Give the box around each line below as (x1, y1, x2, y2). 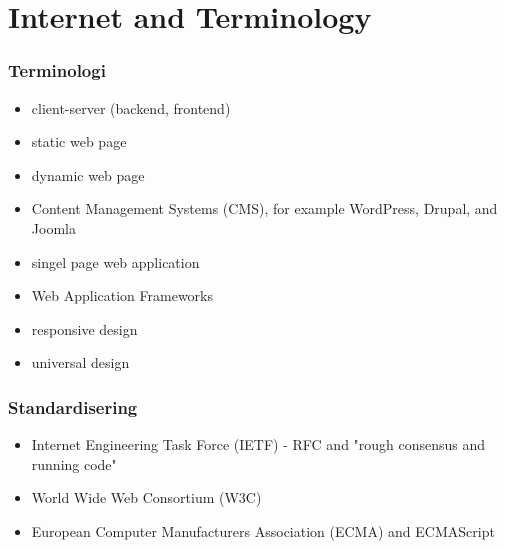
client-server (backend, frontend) (31, 97, 231, 118)
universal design (31, 352, 130, 373)
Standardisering (8, 394, 138, 419)
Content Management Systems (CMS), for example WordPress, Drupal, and (31, 198, 498, 219)
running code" (31, 453, 117, 474)
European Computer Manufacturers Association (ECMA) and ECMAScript (31, 520, 495, 541)
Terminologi (8, 58, 106, 83)
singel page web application (31, 251, 200, 272)
